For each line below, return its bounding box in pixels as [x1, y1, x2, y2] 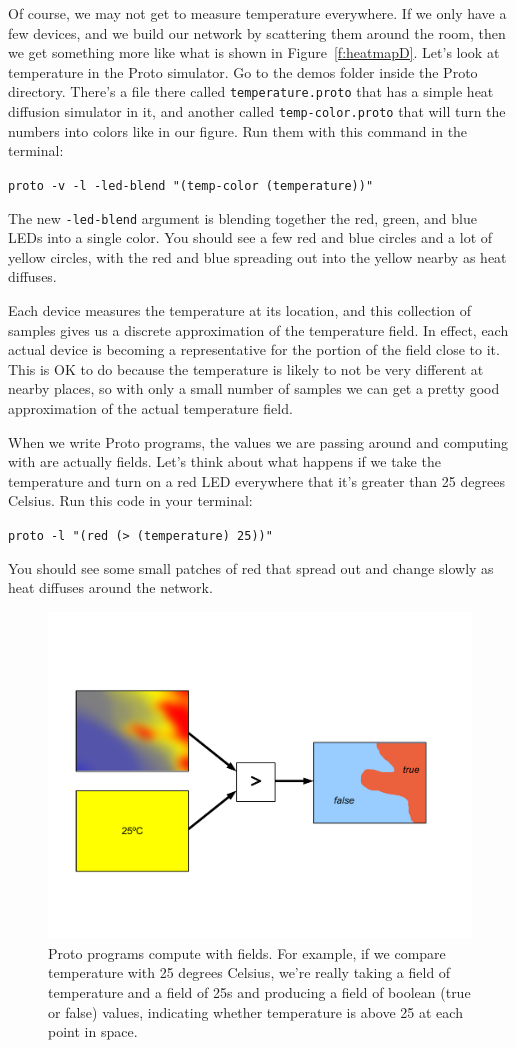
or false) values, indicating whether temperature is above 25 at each [48, 1001, 463, 1022]
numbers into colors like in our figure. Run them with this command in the [8, 120, 468, 141]
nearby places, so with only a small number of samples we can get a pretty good [8, 378, 500, 399]
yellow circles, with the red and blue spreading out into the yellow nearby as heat [8, 246, 507, 267]
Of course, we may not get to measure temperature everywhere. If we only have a [8, 3, 507, 23]
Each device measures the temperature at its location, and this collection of [8, 299, 471, 320]
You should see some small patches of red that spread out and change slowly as [8, 557, 494, 578]
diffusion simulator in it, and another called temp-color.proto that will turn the [8, 101, 506, 122]
